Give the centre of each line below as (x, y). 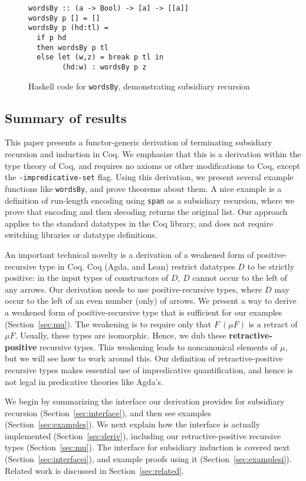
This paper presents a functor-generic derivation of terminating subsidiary (139, 142)
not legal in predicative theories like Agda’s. (84, 381)
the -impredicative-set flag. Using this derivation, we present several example (149, 177)
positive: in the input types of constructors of (87, 278)
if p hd (52, 37)
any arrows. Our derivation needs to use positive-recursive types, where (134, 289)
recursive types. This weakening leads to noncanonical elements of (159, 346)
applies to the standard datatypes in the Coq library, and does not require (139, 223)
